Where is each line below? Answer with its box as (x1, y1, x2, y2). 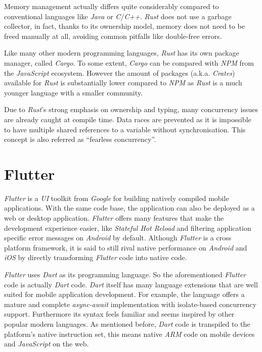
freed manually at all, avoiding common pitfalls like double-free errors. (4, 30, 222, 41)
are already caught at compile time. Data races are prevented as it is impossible (4, 114, 251, 124)
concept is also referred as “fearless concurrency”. (4, 134, 156, 144)
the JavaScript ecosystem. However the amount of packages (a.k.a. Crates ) (4, 67, 235, 78)
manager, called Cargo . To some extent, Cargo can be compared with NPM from (4, 57, 254, 68)
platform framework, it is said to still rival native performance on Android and (4, 242, 247, 253)
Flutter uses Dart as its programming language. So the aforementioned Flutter (4, 269, 246, 279)
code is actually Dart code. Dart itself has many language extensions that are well (4, 279, 258, 289)
